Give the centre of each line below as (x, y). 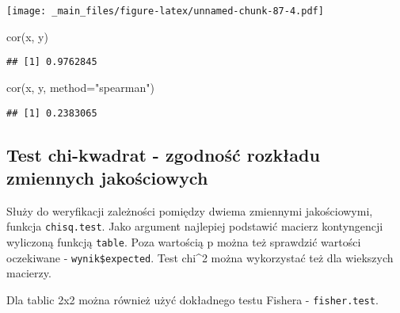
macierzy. (29, 273)
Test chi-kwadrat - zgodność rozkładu (163, 154)
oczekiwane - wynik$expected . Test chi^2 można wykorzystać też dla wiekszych (200, 257)
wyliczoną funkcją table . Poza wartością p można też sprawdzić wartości (184, 242)
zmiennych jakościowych (107, 177)
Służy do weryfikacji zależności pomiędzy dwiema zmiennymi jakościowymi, (190, 210)
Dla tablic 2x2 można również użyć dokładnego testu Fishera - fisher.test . (192, 299)
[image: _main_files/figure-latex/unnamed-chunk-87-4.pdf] (165, 11)
